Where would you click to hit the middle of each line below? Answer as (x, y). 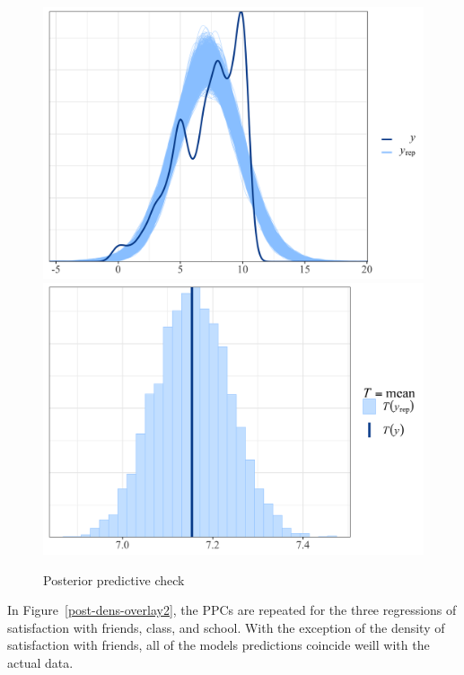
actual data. (40, 662)
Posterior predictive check (114, 579)
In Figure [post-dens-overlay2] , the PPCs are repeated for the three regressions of (232, 610)
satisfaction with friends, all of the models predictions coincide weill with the (219, 645)
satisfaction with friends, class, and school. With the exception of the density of (226, 627)
